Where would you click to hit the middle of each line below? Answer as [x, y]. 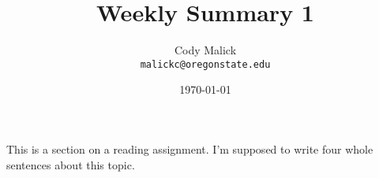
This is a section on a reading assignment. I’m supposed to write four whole [190, 148]
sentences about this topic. [71, 164]
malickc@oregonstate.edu [205, 64]
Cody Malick [205, 50]
